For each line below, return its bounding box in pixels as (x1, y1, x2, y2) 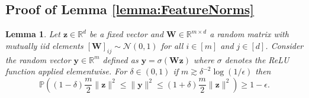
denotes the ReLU (224, 53, 289, 66)
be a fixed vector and (89, 28, 164, 40)
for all (160, 39, 184, 51)
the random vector (5, 53, 71, 66)
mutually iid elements (5, 39, 83, 51)
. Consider (265, 39, 304, 51)
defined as (102, 53, 139, 66)
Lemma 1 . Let (5, 28, 60, 40)
